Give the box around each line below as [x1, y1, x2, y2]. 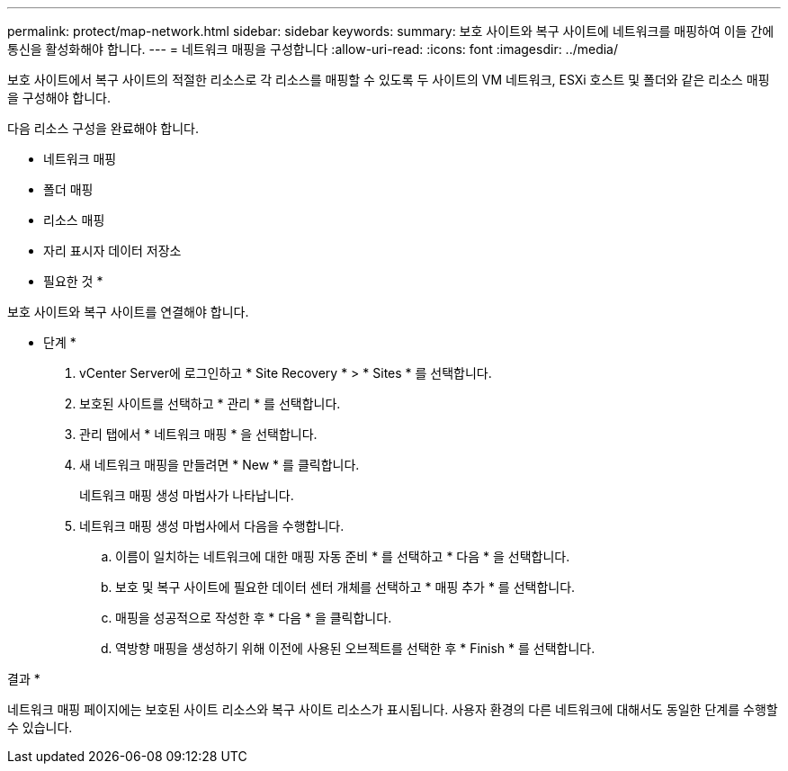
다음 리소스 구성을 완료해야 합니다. [7, 121, 199, 136]
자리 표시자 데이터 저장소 [43, 243, 182, 258]
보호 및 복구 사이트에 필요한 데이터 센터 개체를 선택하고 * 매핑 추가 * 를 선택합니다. [115, 579, 576, 595]
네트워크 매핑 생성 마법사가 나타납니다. [79, 488, 294, 503]
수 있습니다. [7, 720, 73, 735]
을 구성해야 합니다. [7, 90, 111, 105]
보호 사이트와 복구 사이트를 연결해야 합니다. [7, 304, 249, 319]
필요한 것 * [43, 273, 103, 289]
